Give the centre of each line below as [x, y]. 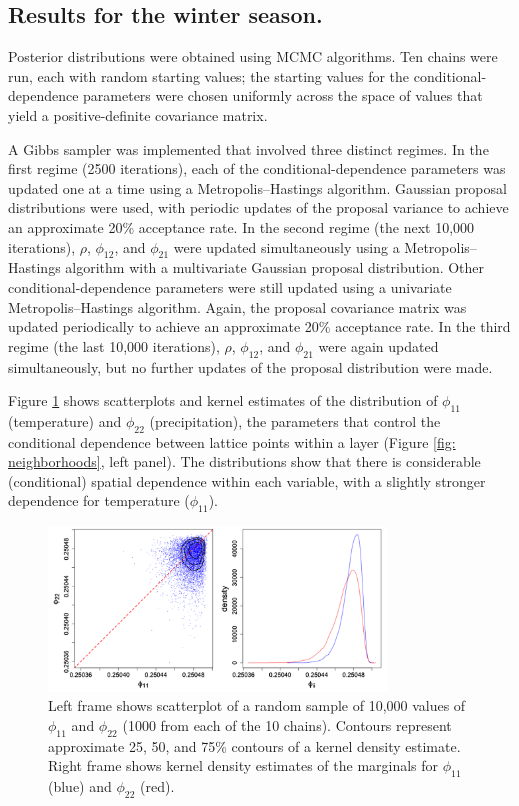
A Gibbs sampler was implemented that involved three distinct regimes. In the [248, 148]
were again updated [378, 345]
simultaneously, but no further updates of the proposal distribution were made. [250, 366]
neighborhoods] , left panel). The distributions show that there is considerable [244, 461]
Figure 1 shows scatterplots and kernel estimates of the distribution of [223, 400]
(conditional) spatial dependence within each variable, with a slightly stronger [247, 480]
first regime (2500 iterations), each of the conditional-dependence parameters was [257, 168]
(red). [157, 786]
